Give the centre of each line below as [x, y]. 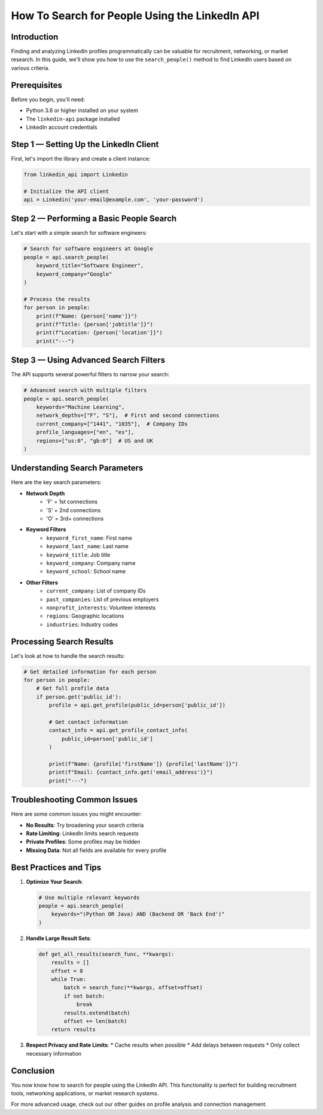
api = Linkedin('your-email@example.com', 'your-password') [114, 200]
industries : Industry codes [82, 624]
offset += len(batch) [95, 1021]
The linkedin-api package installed [73, 119]
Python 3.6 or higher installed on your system [82, 110]
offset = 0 [67, 971]
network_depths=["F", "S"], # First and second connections [128, 416]
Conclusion [33, 1070]
